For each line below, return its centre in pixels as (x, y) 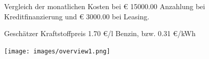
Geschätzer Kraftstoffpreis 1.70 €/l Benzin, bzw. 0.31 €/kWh (100, 33)
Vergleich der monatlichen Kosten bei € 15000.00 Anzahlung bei (105, 6)
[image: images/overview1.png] (57, 51)
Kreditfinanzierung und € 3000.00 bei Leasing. (77, 16)
